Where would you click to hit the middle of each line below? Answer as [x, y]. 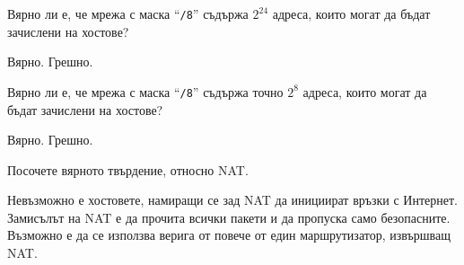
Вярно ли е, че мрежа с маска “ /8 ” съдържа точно [145, 91]
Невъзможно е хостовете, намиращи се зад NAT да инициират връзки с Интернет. [233, 200]
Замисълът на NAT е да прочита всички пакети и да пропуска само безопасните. [229, 217]
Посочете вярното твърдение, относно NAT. [128, 169]
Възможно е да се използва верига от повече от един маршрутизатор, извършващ [229, 235]
